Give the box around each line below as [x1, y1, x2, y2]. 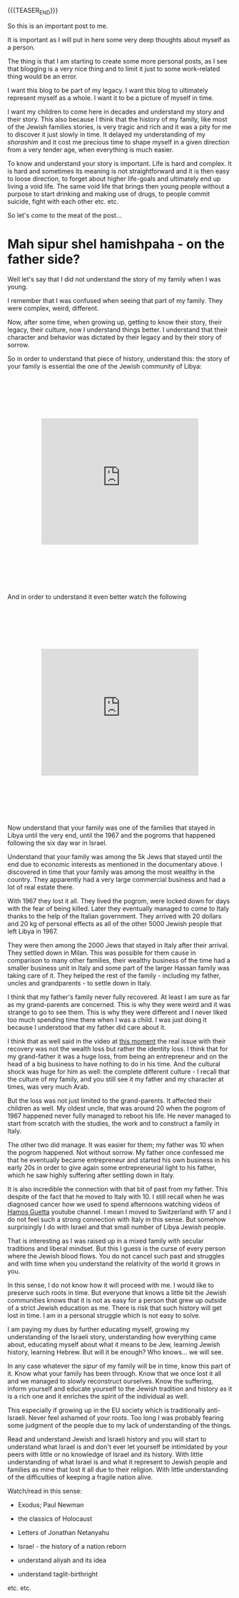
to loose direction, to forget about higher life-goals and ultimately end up [7, 174, 221, 183]
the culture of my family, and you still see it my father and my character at [7, 1075, 224, 1083]
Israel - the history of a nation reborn [17, 1542, 127, 1550]
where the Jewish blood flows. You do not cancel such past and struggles [7, 1251, 225, 1260]
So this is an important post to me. [7, 21, 108, 30]
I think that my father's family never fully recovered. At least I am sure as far [7, 993, 230, 1001]
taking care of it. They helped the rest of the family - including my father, [7, 971, 221, 980]
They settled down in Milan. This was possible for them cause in [7, 948, 196, 957]
